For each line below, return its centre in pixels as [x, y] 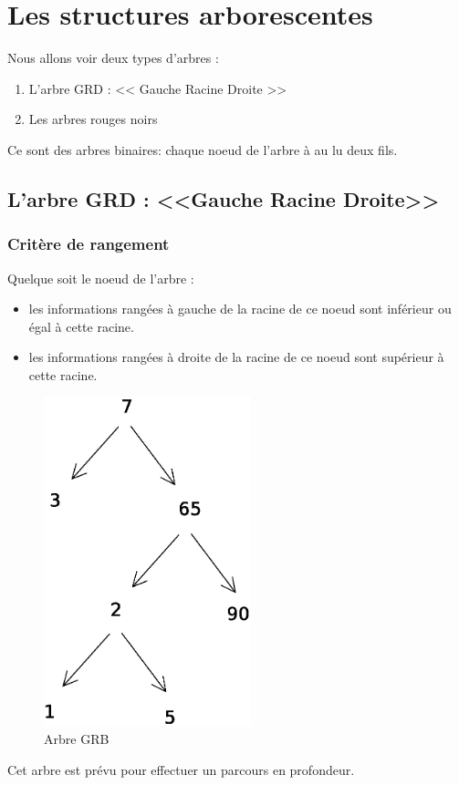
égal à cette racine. [81, 326]
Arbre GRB [77, 739]
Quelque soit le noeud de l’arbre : [101, 278]
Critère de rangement [89, 244]
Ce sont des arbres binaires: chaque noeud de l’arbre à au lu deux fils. [203, 149]
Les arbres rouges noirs [93, 119]
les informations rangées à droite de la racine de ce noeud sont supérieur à [236, 357]
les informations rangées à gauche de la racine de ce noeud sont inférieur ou [240, 309]
